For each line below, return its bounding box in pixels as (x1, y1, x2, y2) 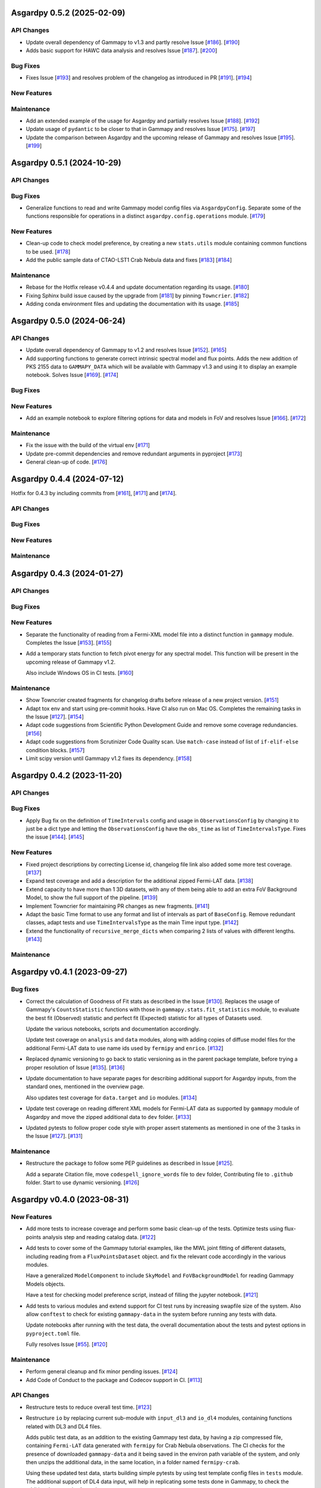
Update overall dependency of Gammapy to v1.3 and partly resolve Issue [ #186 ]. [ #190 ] (26, 39, 240, 46)
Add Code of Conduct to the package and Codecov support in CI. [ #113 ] (26, 1376, 203, 1383)
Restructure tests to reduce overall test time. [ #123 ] (26, 1403, 152, 1411)
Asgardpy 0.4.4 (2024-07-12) (11, 474, 124, 484)
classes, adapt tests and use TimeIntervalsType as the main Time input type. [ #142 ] (26, 919, 239, 926)
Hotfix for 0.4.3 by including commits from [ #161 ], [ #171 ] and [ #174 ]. (11, 489, 177, 496)
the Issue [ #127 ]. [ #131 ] (26, 1133, 83, 1140)
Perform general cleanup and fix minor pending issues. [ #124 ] (26, 1368, 178, 1375)
